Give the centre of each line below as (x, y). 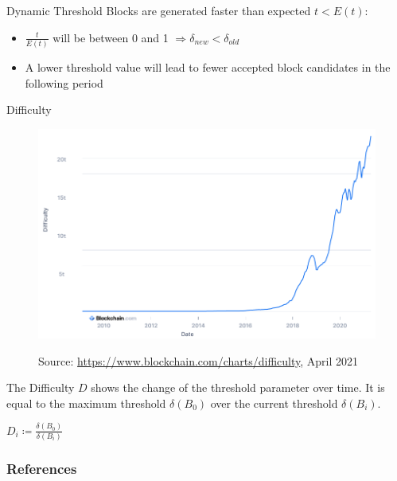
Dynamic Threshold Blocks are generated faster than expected (159, 10)
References (42, 468)
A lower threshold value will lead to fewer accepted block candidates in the (208, 66)
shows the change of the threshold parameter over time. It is (238, 387)
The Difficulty (41, 387)
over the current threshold (274, 403)
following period (64, 82)
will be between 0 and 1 (111, 37)
